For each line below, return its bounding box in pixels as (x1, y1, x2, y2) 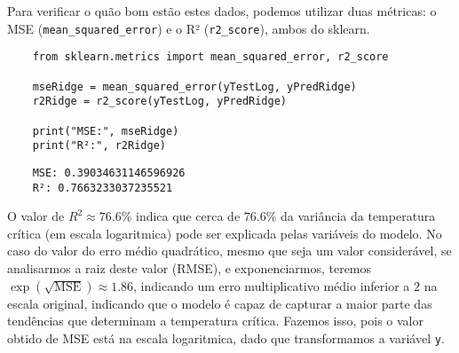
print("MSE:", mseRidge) (32, 124, 179, 137)
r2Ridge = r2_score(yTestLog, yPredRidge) (32, 95, 287, 108)
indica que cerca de (136, 207, 241, 225)
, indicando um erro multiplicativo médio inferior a (133, 276, 410, 294)
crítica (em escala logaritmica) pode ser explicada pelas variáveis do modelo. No (7, 224, 442, 242)
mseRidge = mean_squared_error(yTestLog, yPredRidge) (32, 80, 357, 93)
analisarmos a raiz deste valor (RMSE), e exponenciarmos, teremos (7, 258, 372, 277)
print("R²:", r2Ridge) (32, 139, 166, 153)
